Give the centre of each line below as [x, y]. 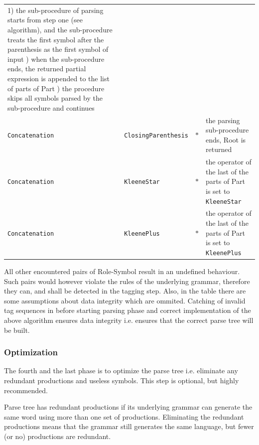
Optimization [31, 352]
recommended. [26, 390]
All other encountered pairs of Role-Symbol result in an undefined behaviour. [122, 271]
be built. [17, 330]
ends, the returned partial [47, 69]
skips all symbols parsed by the [55, 98]
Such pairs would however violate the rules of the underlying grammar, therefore [127, 281]
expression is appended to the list [59, 78]
